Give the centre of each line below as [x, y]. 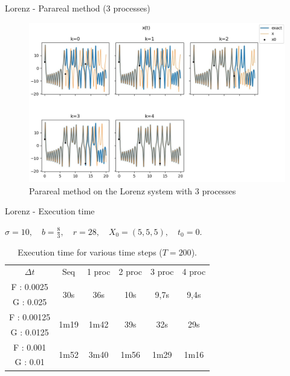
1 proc [98, 272]
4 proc [194, 272]
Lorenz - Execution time [50, 211]
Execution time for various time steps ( [90, 252]
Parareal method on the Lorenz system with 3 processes [133, 190]
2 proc [130, 272]
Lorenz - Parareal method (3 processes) [78, 8]
